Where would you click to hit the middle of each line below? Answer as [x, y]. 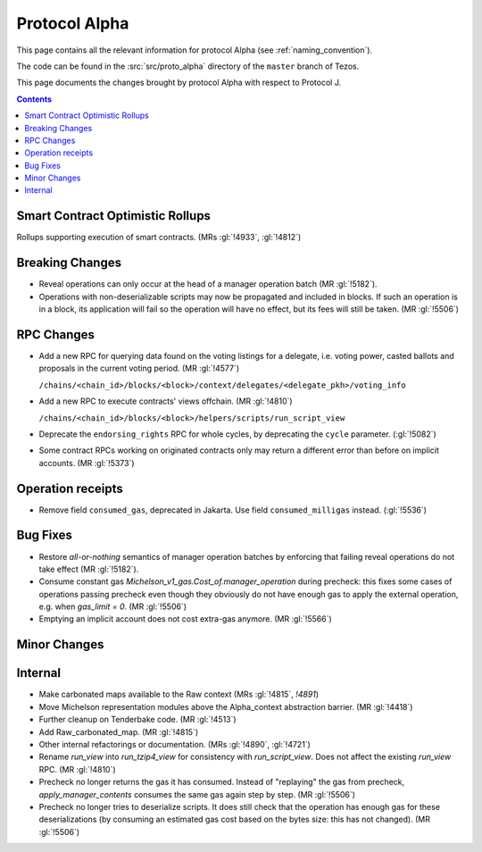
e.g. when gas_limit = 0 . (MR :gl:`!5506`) [113, 606]
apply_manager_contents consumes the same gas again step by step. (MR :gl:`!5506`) [197, 794]
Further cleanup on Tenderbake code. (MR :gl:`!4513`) [137, 720]
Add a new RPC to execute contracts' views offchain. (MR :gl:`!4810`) [166, 401]
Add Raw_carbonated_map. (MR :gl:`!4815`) [119, 731]
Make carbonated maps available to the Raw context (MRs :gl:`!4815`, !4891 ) [179, 694]
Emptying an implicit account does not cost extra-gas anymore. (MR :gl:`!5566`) [185, 619]
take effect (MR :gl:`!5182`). [89, 569]
